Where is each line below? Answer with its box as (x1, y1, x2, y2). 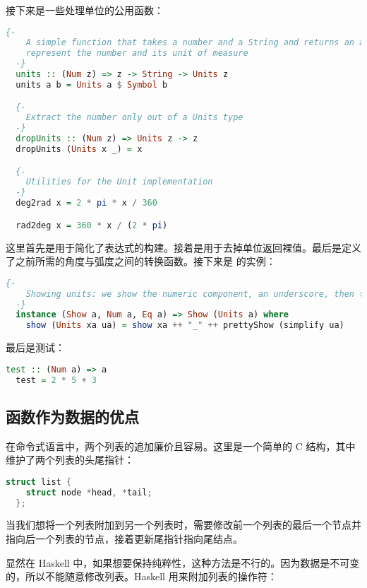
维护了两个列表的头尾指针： (6, 452, 134, 467)
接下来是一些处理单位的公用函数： (6, 3, 164, 17)
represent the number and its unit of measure (25, 48, 248, 59)
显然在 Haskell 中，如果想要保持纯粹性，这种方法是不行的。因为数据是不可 (6, 555, 350, 570)
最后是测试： (6, 340, 65, 355)
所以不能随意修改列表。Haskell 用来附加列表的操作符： (25, 569, 277, 584)
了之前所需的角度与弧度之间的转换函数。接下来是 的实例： (6, 254, 276, 269)
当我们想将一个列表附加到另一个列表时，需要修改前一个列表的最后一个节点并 (6, 517, 361, 532)
